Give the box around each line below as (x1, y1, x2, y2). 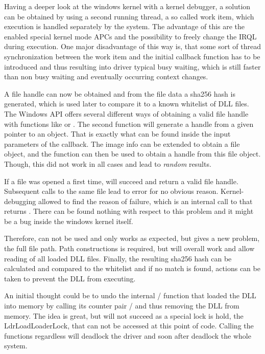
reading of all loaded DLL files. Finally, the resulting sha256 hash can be (4, 253, 232, 263)
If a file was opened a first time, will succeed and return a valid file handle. (4, 175, 238, 186)
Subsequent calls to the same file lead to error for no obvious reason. (4, 186, 219, 196)
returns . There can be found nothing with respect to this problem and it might (4, 206, 254, 216)
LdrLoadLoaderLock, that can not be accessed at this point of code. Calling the (4, 320, 254, 331)
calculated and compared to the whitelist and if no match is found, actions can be (4, 263, 260, 274)
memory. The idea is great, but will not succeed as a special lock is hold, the (4, 310, 244, 321)
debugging (4, 195, 36, 206)
